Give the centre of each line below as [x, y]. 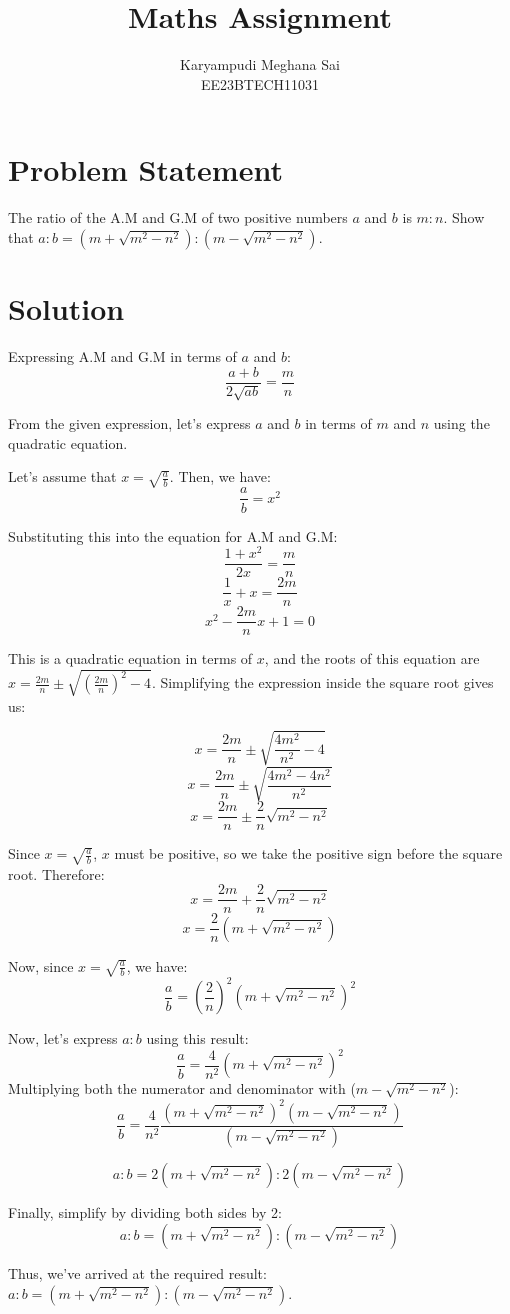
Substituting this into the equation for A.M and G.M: [173, 535]
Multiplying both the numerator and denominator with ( [182, 1088]
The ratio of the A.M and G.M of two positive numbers [178, 217]
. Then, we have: [220, 476]
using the [461, 423]
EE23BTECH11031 [260, 83]
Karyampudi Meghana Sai [260, 64]
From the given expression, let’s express [129, 423]
